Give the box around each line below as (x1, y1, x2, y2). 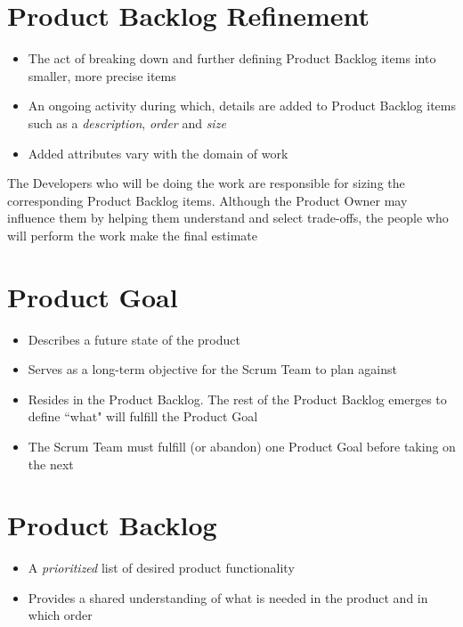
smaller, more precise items (28, 66, 176, 85)
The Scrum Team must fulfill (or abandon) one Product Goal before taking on (28, 436, 456, 455)
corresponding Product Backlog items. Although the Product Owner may (7, 191, 408, 209)
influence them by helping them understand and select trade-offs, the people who (7, 208, 449, 227)
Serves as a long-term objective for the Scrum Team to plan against (28, 360, 397, 379)
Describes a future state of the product (28, 330, 240, 348)
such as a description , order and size (28, 113, 226, 132)
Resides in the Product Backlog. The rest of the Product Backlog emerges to (28, 389, 447, 408)
